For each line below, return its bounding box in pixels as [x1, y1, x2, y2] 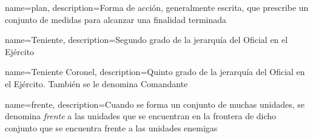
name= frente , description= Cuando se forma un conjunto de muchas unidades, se [5, 97, 305, 110]
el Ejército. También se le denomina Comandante [5, 77, 188, 90]
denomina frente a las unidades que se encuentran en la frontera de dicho [5, 110, 277, 122]
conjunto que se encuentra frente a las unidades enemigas [5, 121, 218, 134]
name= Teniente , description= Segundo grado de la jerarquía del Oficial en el [5, 33, 288, 46]
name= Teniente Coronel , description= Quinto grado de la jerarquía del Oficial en [5, 65, 305, 78]
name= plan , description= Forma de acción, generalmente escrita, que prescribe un [5, 1, 309, 13]
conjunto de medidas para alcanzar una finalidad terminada [5, 13, 227, 25]
